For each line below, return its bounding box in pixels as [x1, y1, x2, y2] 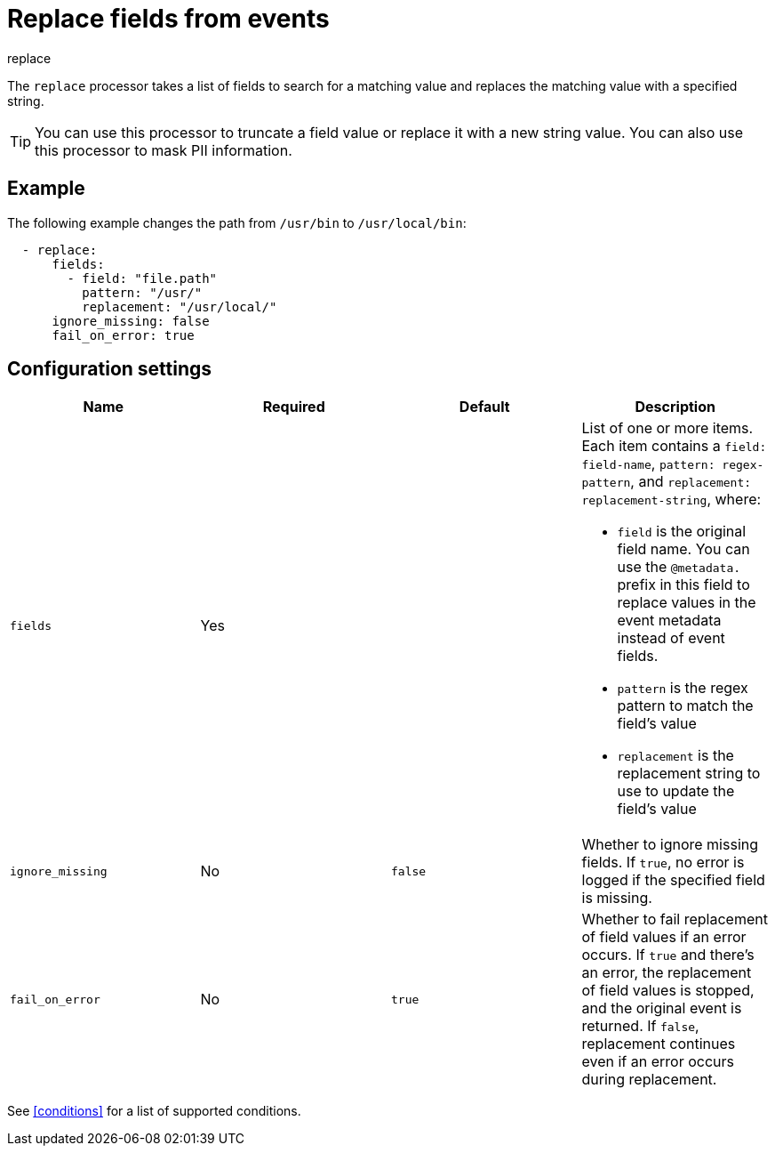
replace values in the [617, 593, 756, 612]
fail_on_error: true [52, 327, 195, 343]
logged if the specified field [581, 871, 765, 890]
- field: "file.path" [67, 270, 218, 286]
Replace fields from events [7, 4, 330, 34]
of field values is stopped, [581, 981, 755, 1000]
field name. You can [617, 540, 750, 559]
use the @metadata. [617, 558, 741, 576]
